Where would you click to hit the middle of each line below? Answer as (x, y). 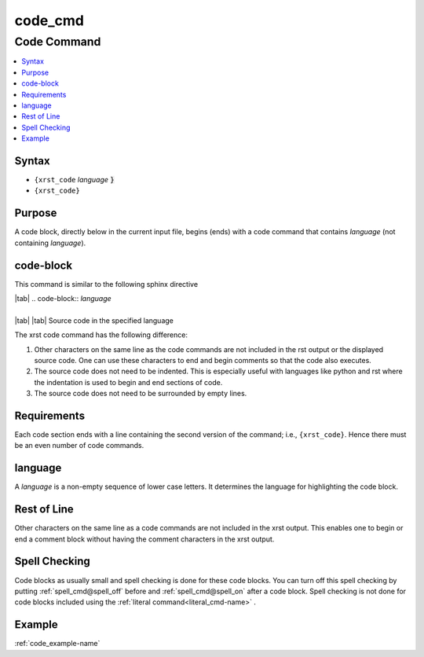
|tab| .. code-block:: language (63, 299)
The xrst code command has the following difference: (101, 335)
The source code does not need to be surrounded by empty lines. (141, 394)
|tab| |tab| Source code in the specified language (94, 320)
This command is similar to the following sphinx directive (106, 284)
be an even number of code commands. (79, 446)
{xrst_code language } (74, 180)
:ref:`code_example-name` (57, 644)
